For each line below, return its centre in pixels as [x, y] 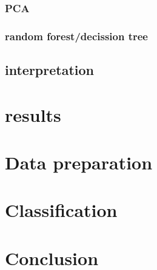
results [33, 114]
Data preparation [79, 162]
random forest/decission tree [76, 36]
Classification [61, 210]
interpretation [49, 70]
